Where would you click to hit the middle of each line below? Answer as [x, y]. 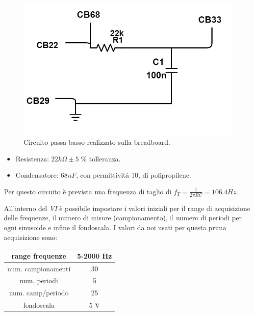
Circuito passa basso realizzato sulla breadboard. [97, 142]
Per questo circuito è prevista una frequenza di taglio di [88, 191]
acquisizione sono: [31, 237]
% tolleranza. [101, 158]
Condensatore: [37, 175]
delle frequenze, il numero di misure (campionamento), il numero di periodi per [123, 218]
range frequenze [39, 255]
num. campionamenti [39, 268]
